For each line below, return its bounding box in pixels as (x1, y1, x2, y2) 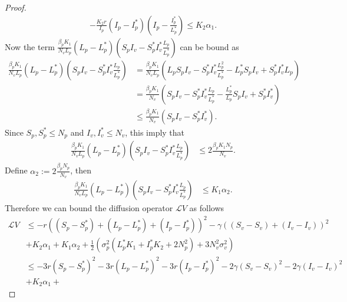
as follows (189, 202, 224, 214)
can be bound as (180, 40, 239, 52)
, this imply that (125, 126, 185, 138)
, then (70, 164, 91, 176)
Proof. (5, 1, 27, 13)
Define (5, 164, 28, 176)
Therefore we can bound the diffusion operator (5, 202, 173, 214)
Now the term (5, 40, 55, 52)
